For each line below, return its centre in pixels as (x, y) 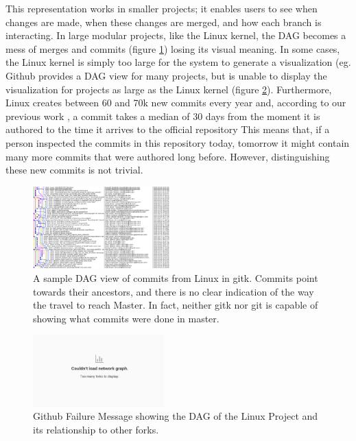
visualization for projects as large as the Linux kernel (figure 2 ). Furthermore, (169, 89)
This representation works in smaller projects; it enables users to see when (162, 8)
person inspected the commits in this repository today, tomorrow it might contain (178, 142)
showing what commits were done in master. (126, 318)
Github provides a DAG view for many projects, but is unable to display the (166, 75)
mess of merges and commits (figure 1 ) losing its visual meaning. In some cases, (173, 48)
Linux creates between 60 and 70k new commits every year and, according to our (176, 103)
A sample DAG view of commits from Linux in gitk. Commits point (176, 277)
